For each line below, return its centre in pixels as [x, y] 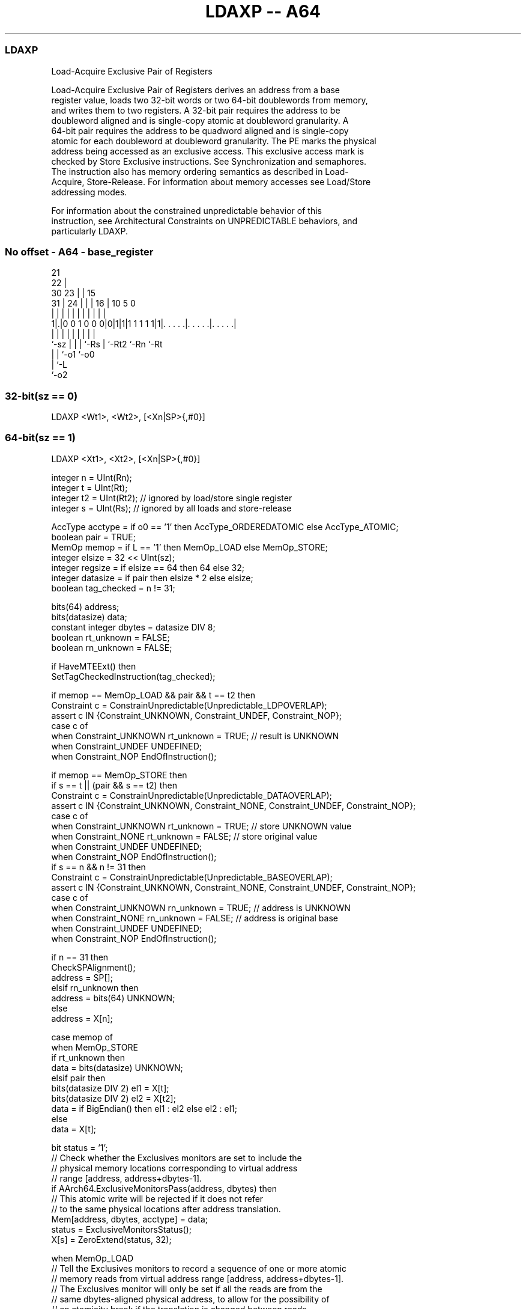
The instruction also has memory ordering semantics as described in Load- [200, 171]
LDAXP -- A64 [263, 11]
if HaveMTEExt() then [94, 666]
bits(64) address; [85, 606]
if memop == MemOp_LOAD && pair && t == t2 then [153, 695]
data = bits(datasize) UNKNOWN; [117, 1067]
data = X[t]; [74, 1129]
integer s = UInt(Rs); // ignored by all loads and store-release [171, 508]
